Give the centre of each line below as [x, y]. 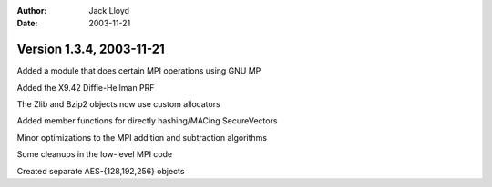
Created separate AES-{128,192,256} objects [101, 171]
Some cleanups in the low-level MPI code [95, 154]
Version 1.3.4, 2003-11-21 [91, 49]
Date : [27, 24]
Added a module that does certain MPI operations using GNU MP [139, 71]
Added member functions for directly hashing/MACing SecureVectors [147, 121]
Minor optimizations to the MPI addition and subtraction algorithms [142, 137]
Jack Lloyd [109, 10]
